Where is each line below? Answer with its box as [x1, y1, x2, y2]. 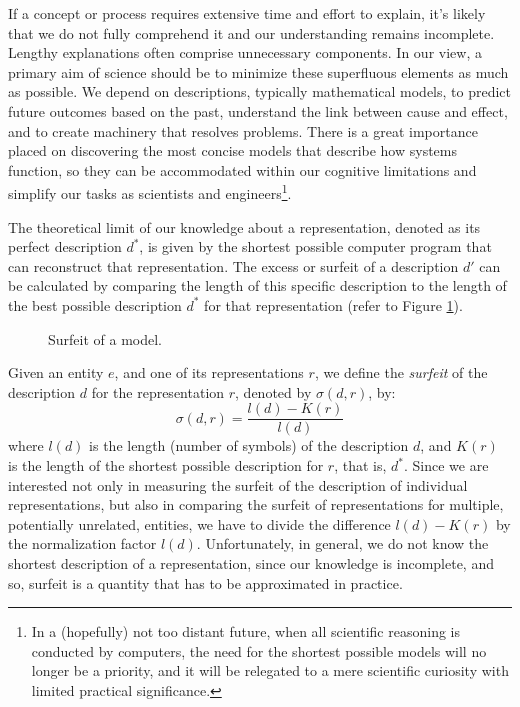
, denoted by [235, 381, 312, 402]
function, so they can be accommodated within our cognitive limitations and [8, 159, 477, 180]
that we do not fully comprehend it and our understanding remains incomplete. [8, 22, 495, 43]
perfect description [8, 236, 122, 257]
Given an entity [8, 362, 104, 383]
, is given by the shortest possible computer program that [139, 236, 492, 257]
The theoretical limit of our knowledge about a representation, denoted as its [8, 216, 481, 237]
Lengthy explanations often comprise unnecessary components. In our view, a [8, 42, 482, 63]
